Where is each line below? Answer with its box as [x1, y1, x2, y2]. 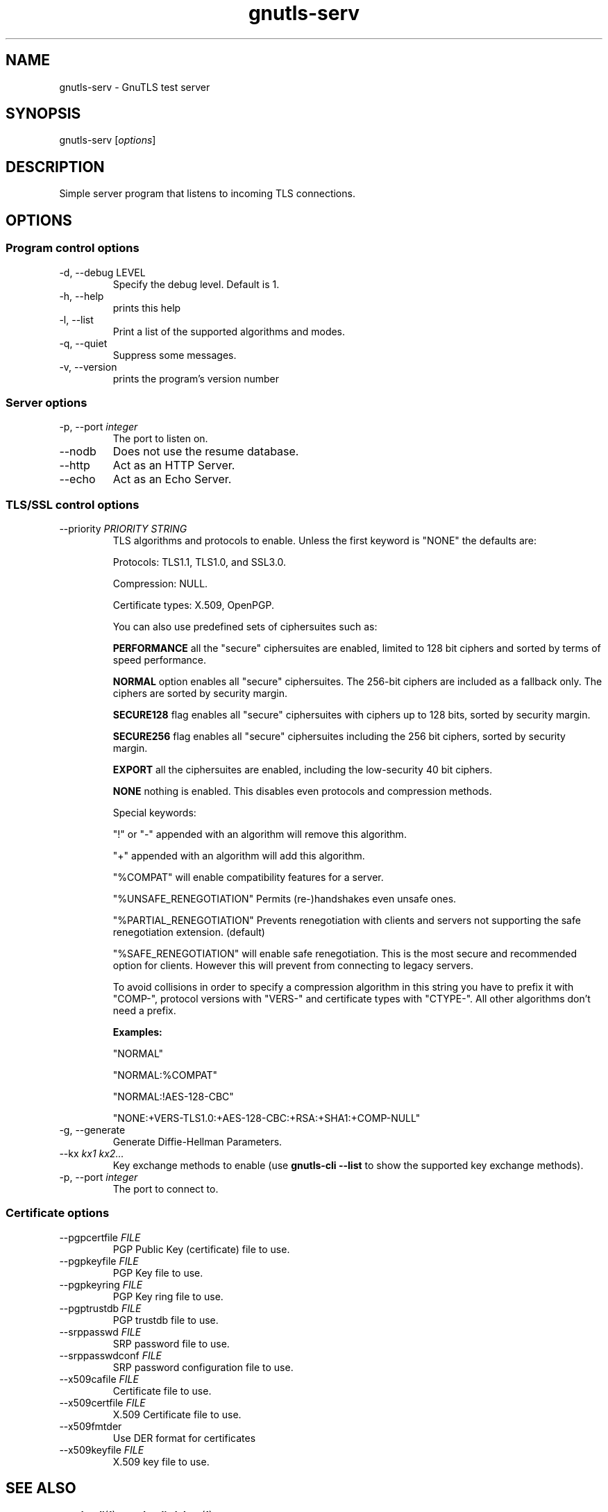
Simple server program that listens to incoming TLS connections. [59, 187, 355, 200]
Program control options [6, 241, 140, 255]
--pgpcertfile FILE [59, 1231, 141, 1243]
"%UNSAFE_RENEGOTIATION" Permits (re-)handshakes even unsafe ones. [112, 893, 457, 905]
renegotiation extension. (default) [112, 926, 265, 938]
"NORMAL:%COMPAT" [112, 1069, 218, 1081]
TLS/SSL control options [6, 497, 140, 512]
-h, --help [59, 289, 104, 302]
